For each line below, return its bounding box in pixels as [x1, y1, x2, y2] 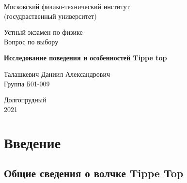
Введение [4, 132, 61, 152]
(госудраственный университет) [4, 11, 97, 21]
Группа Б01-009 [4, 78, 50, 88]
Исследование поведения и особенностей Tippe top [4, 53, 167, 63]
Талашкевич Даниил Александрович [4, 69, 110, 79]
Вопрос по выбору [4, 36, 59, 46]
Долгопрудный [4, 95, 47, 105]
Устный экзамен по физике [4, 27, 83, 37]
